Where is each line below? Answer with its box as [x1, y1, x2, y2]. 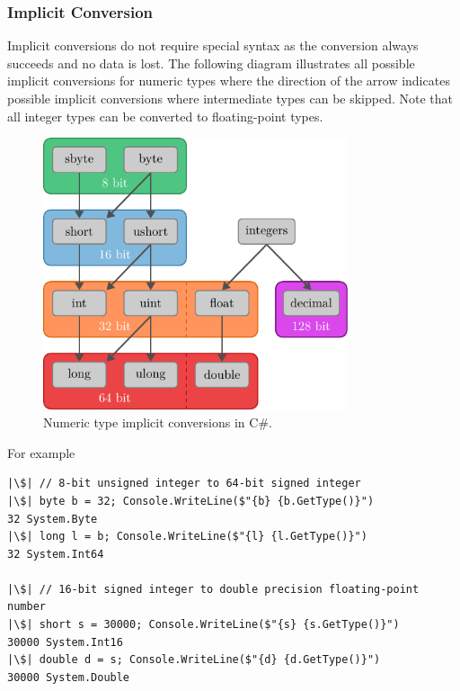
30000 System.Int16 [7, 635, 123, 649]
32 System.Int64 [7, 547, 104, 561]
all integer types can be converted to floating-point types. [7, 106, 323, 125]
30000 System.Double [7, 670, 130, 684]
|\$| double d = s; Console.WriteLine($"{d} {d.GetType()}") [7, 653, 381, 667]
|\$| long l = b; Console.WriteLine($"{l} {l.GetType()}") [7, 530, 367, 543]
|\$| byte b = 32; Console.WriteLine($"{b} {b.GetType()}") [7, 494, 375, 507]
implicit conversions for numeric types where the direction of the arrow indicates [7, 71, 450, 90]
